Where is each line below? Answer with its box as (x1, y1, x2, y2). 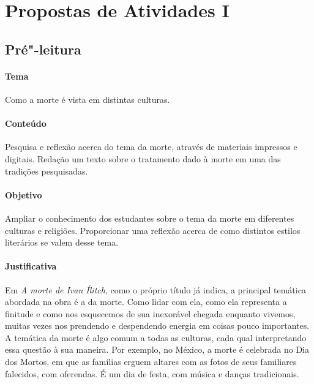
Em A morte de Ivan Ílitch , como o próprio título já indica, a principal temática (5, 283, 306, 296)
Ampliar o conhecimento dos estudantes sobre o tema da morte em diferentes (5, 211, 294, 224)
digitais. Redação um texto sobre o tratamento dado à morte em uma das (5, 152, 281, 165)
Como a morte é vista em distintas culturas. (5, 92, 170, 105)
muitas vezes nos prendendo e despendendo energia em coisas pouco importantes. (5, 319, 310, 332)
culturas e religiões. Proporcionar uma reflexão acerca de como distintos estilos (5, 224, 301, 236)
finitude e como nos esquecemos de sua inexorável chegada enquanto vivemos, (5, 307, 296, 320)
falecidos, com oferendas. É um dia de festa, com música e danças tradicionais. (5, 367, 299, 380)
